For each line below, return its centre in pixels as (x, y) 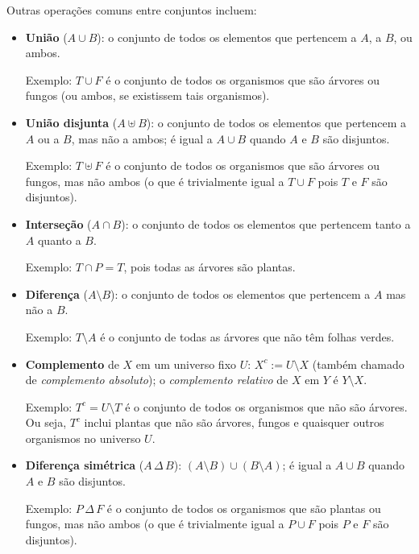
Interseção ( (58, 223)
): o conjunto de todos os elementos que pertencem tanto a (266, 223)
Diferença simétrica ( (85, 465)
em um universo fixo (186, 364)
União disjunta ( (71, 122)
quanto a (59, 240)
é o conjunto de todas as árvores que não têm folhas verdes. (247, 336)
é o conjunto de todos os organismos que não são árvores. (266, 406)
